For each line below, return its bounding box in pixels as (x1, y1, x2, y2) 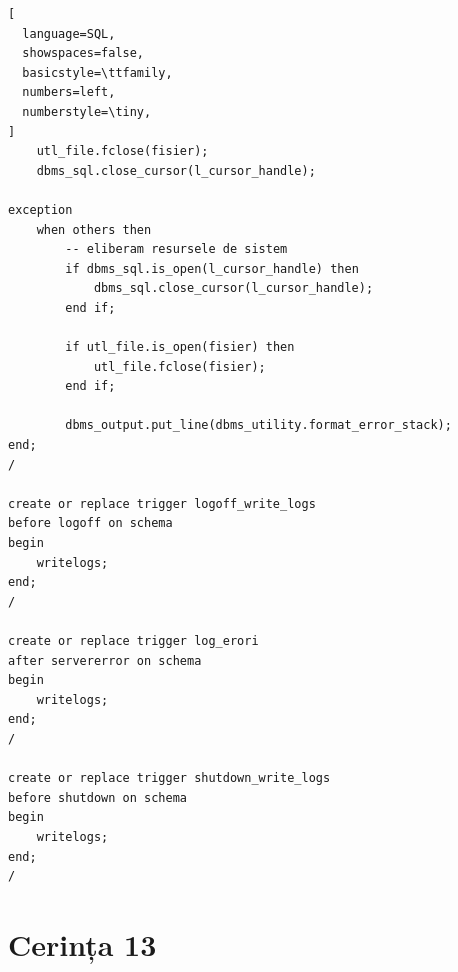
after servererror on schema (8, 653, 202, 668)
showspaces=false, (22, 46, 145, 61)
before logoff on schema (8, 516, 173, 531)
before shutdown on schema (8, 790, 187, 805)
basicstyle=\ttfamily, (22, 65, 173, 80)
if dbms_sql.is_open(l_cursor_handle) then (65, 261, 359, 276)
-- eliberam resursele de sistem (65, 242, 288, 257)
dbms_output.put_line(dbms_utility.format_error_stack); (65, 418, 452, 433)
